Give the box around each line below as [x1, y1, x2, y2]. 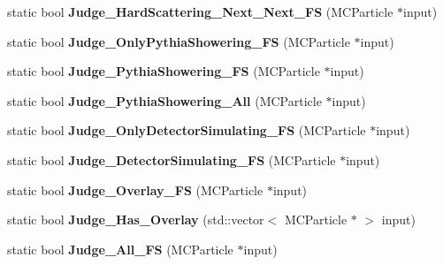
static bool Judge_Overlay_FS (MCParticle [7, 180, 264, 199]
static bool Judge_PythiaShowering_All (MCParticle [7, 91, 322, 110]
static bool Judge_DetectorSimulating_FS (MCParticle [7, 150, 336, 169]
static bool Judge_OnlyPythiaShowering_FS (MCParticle [7, 32, 350, 50]
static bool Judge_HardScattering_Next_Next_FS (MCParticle [7, 3, 393, 20]
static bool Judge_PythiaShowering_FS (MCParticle [7, 62, 320, 80]
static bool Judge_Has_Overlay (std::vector [7, 210, 264, 229]
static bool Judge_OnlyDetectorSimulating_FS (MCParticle [7, 121, 366, 140]
